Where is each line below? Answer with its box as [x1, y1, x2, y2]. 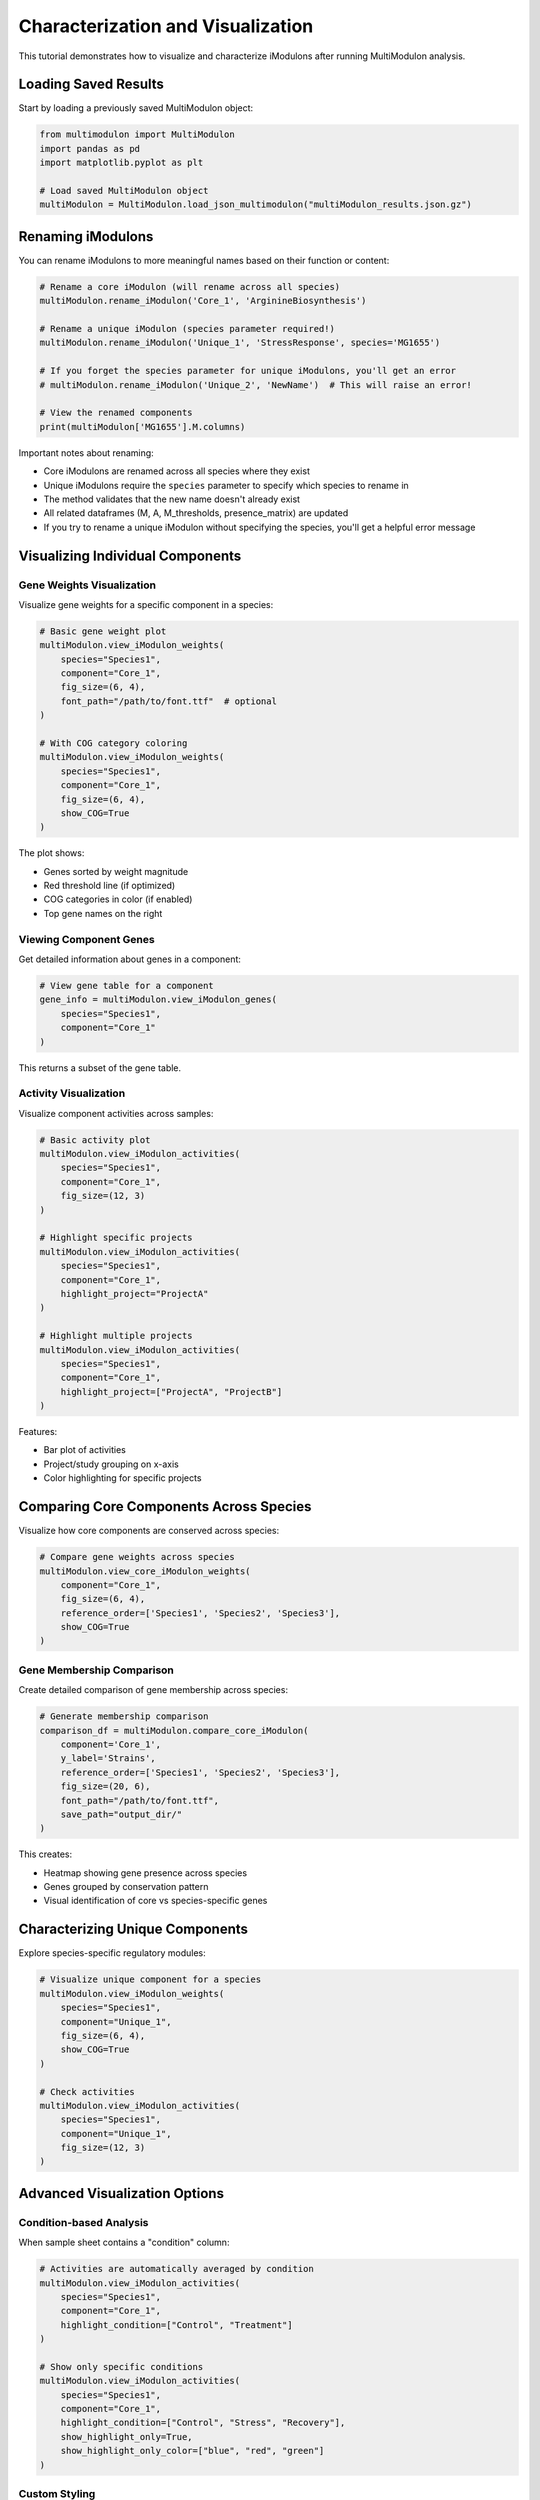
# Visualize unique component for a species [39, 1974, 262, 1985]
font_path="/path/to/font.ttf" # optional [60, 695, 277, 707]
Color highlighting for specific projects [43, 1472, 202, 1484]
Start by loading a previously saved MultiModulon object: [18, 102, 254, 114]
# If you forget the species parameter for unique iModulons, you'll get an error [39, 365, 457, 377]
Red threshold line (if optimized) [43, 880, 176, 892]
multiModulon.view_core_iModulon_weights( [39, 1565, 251, 1577]
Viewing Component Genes [18, 932, 155, 946]
